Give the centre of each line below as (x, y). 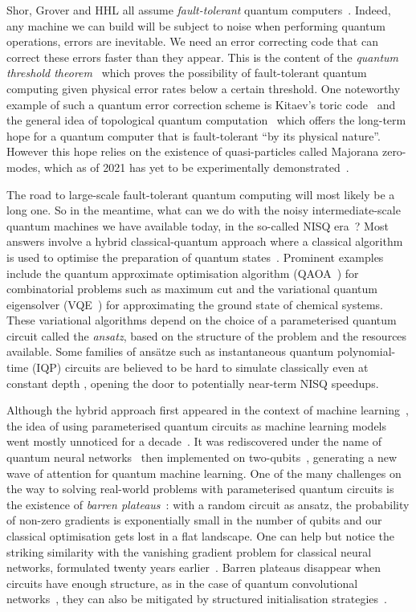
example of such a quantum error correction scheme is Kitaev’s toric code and (201, 104)
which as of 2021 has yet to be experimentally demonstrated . (197, 167)
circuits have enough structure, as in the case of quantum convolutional (182, 583)
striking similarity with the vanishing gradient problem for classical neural (189, 551)
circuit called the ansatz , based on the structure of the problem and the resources (207, 335)
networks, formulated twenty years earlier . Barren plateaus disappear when (194, 567)
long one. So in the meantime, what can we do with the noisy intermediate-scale (204, 210)
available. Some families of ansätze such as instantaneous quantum (170, 351)
